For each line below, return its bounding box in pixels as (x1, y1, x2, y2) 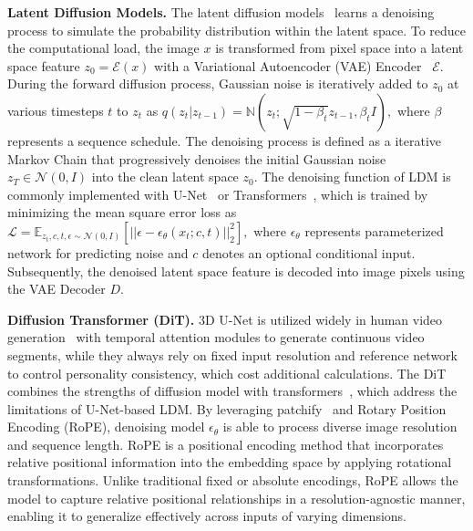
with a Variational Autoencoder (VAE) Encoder (154, 56, 422, 75)
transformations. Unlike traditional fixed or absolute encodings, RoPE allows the (7, 471, 458, 490)
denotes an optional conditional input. (201, 243, 416, 262)
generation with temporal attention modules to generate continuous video (7, 328, 425, 347)
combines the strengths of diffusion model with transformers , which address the (7, 381, 458, 401)
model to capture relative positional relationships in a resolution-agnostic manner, (7, 488, 466, 507)
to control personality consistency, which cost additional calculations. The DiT (7, 363, 447, 382)
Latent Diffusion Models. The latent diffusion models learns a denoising (7, 3, 435, 21)
